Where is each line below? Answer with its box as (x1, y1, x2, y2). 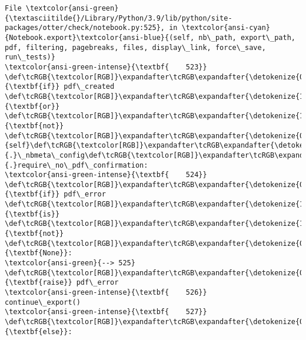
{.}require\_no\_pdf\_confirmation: (5, 161, 148, 169)
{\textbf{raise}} (5, 278, 72, 287)
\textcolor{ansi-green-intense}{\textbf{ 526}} (5, 288, 207, 297)
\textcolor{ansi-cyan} (181, 24, 271, 32)
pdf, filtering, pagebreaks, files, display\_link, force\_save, (5, 43, 266, 52)
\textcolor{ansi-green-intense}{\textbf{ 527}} (5, 308, 207, 316)
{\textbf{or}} (5, 102, 60, 111)
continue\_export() (5, 298, 81, 306)
